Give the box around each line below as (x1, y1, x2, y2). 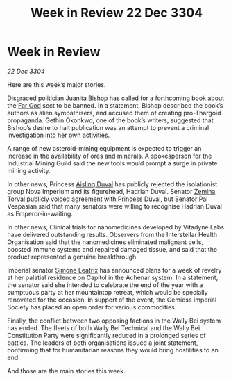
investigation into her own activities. (7, 131, 110, 139)
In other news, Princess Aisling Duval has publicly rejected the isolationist (7, 179, 218, 188)
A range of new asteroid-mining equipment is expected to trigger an (7, 144, 202, 152)
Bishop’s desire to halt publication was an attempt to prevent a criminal (7, 123, 209, 131)
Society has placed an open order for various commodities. (7, 302, 177, 311)
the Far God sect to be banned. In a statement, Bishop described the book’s (7, 101, 223, 109)
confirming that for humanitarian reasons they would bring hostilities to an (7, 346, 219, 354)
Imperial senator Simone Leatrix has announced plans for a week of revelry (7, 266, 222, 274)
